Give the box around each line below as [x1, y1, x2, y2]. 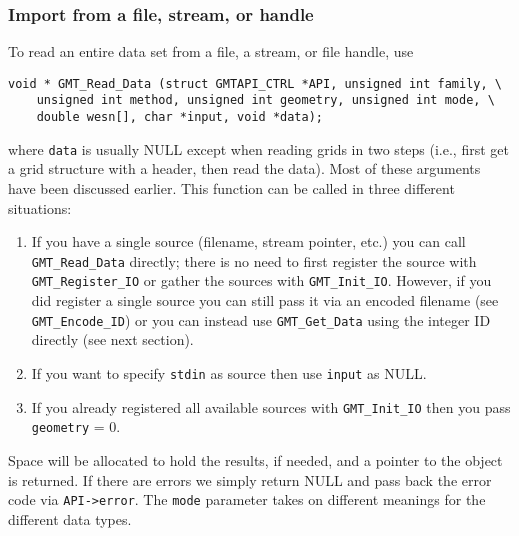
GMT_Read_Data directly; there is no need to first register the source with [31, 250, 477, 271]
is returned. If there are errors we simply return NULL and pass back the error [8, 469, 492, 490]
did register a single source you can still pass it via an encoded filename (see [31, 290, 499, 311]
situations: [8, 197, 72, 218]
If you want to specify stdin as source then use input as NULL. [31, 362, 427, 383]
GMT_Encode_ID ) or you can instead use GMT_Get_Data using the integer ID [31, 309, 491, 330]
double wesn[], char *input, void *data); [36, 110, 323, 125]
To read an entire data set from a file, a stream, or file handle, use [8, 41, 414, 62]
